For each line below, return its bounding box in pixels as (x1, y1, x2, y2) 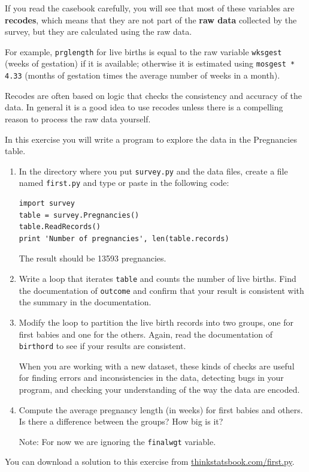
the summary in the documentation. (19, 296, 152, 308)
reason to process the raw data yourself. (5, 112, 151, 125)
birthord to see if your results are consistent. (19, 339, 186, 352)
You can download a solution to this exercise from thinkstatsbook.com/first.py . (5, 455, 295, 468)
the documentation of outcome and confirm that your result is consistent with (19, 284, 304, 296)
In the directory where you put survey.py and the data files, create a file (19, 164, 288, 177)
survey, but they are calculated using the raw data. (5, 25, 192, 38)
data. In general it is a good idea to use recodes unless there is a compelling (5, 101, 283, 113)
